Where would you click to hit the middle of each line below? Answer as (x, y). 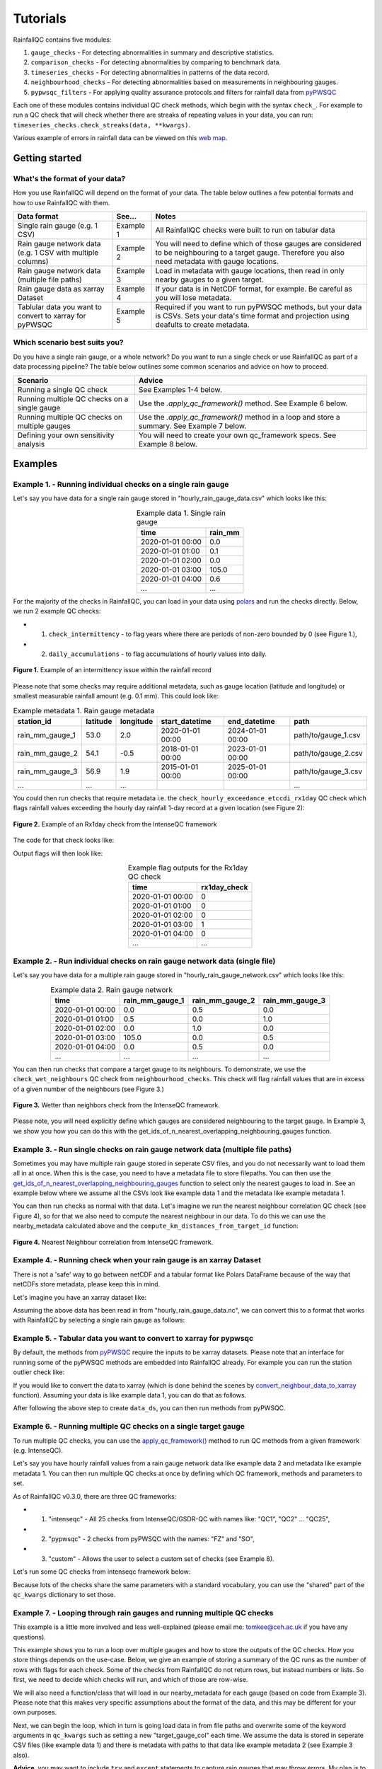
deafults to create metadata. (202, 324)
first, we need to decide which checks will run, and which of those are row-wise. (131, 1680)
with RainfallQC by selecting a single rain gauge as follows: (99, 1320)
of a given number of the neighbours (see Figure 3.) (88, 1089)
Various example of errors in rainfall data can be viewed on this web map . (120, 138)
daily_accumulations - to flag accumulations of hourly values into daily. (158, 654)
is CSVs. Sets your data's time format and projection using (252, 316)
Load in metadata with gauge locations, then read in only (250, 271)
